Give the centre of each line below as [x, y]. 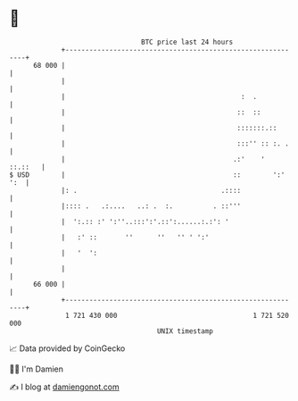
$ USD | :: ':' [147, 175]
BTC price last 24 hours [187, 42]
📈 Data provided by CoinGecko [67, 348]
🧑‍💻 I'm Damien [37, 369]
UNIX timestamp [185, 331]
